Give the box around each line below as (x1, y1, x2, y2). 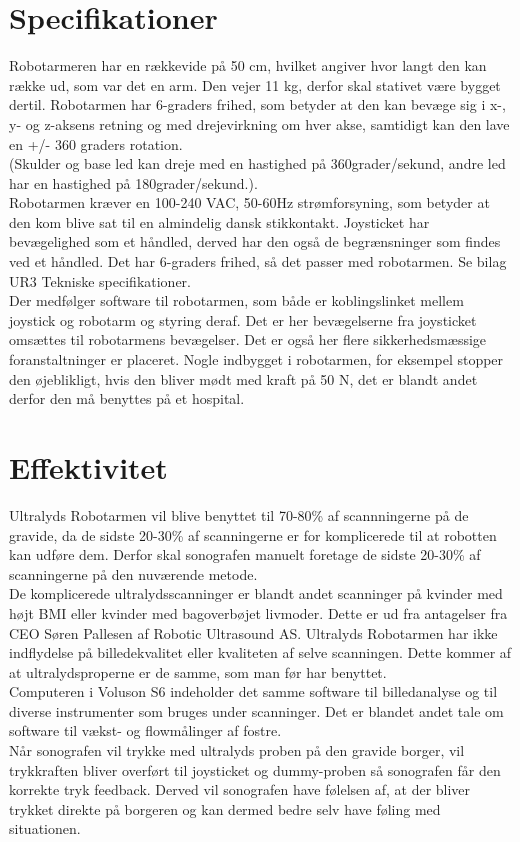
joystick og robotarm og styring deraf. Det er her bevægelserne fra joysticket (9, 309, 477, 330)
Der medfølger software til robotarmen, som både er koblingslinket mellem (9, 290, 464, 311)
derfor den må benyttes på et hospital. (9, 388, 245, 409)
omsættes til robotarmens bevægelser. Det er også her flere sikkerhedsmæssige (9, 329, 487, 350)
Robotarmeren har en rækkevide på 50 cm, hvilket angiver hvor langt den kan (9, 55, 487, 76)
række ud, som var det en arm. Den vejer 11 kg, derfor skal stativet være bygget (9, 74, 501, 95)
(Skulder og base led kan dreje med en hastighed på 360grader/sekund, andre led (9, 153, 506, 174)
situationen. (9, 818, 81, 839)
